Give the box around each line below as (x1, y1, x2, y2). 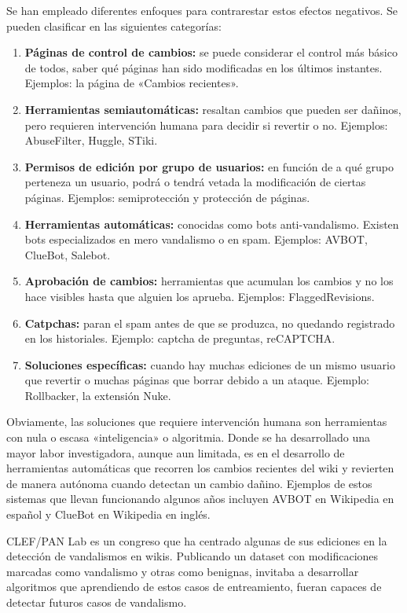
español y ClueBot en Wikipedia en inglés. (6, 506, 211, 523)
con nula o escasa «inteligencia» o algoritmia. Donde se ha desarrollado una (6, 429, 371, 446)
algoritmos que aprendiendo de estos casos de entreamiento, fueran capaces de (6, 578, 382, 595)
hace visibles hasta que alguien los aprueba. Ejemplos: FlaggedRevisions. (24, 288, 375, 304)
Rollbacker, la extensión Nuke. (24, 387, 171, 403)
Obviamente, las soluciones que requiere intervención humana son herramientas (6, 413, 387, 430)
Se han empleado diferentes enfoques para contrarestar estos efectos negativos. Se (6, 2, 398, 18)
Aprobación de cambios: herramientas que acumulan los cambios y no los (24, 273, 394, 289)
